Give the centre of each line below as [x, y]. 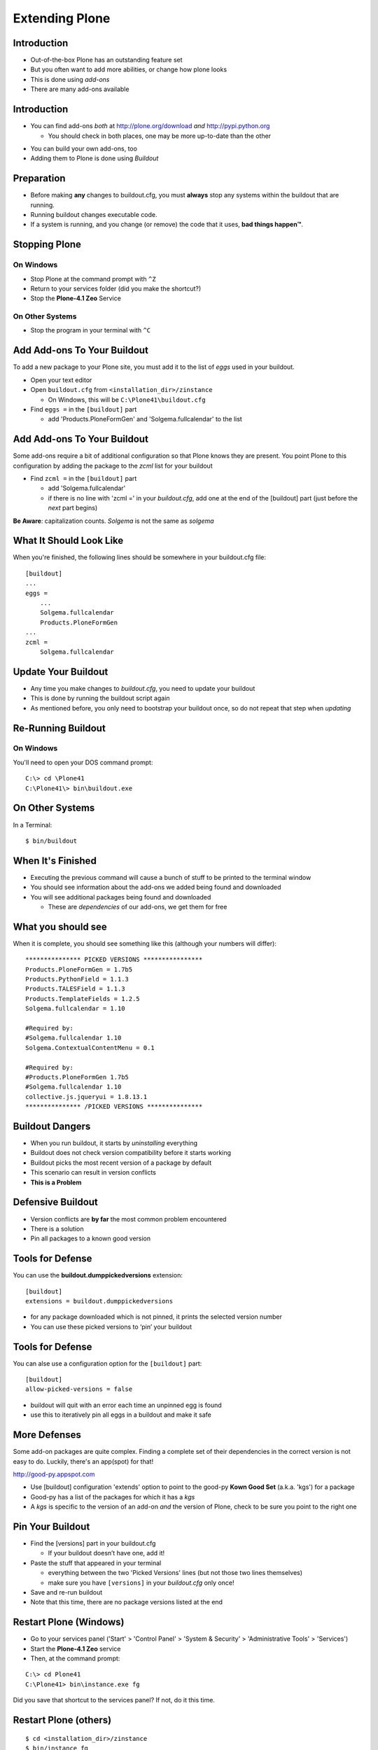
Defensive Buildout [55, 1202]
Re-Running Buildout [59, 728]
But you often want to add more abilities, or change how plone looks [129, 69]
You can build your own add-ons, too [84, 148]
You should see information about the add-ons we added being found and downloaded [156, 887]
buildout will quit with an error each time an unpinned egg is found [126, 1405]
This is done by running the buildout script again [100, 698]
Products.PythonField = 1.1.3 [77, 979]
